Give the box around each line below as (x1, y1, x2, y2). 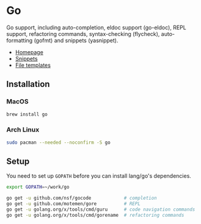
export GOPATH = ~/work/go (6, 184, 70, 191)
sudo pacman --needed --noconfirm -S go (6, 139, 111, 145)
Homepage (15, 48, 44, 55)
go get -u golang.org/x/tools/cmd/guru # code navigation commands (6, 206, 196, 213)
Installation (6, 79, 50, 89)
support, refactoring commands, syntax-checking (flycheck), (6, 30, 160, 37)
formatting (6, 37, 33, 44)
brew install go (6, 111, 48, 117)
